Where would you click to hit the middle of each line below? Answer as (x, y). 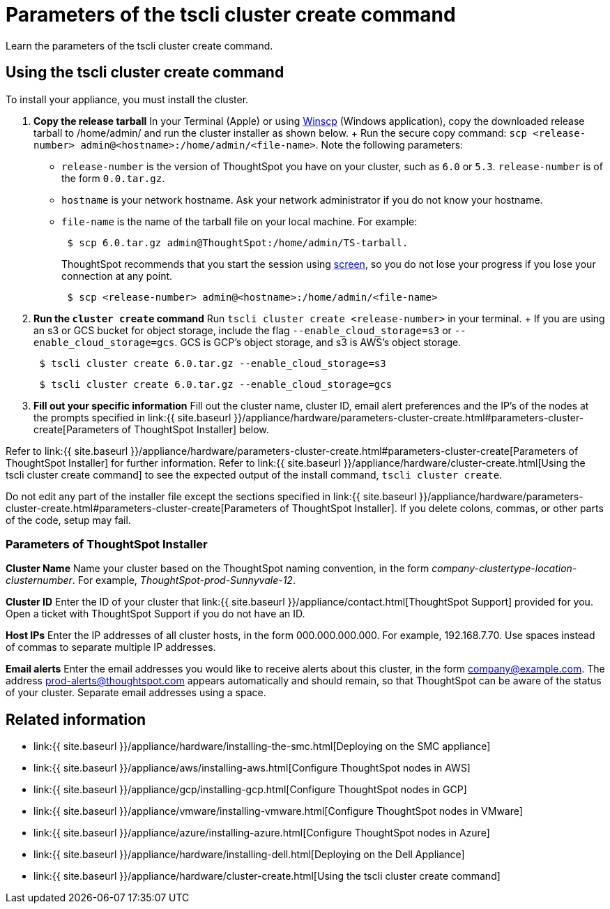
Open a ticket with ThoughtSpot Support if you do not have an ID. (155, 614)
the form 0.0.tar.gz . (113, 178)
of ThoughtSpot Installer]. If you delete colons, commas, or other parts (442, 508)
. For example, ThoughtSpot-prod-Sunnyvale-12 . (184, 580)
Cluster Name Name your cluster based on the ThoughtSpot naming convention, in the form (218, 569)
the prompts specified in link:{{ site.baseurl (132, 417)
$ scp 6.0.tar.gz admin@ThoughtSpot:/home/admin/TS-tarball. (238, 242)
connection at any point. (117, 276)
